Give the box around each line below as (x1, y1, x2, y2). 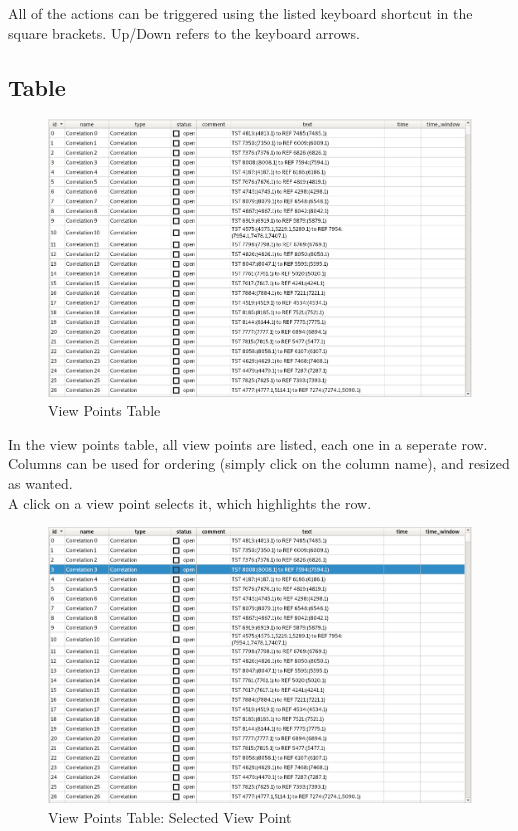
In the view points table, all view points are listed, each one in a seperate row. (8, 433, 488, 454)
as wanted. (8, 473, 73, 494)
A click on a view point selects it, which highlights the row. (8, 492, 372, 513)
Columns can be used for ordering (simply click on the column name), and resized (8, 453, 510, 474)
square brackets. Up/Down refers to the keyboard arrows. (8, 22, 360, 43)
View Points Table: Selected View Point (48, 806, 292, 827)
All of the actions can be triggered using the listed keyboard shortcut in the (8, 3, 473, 23)
